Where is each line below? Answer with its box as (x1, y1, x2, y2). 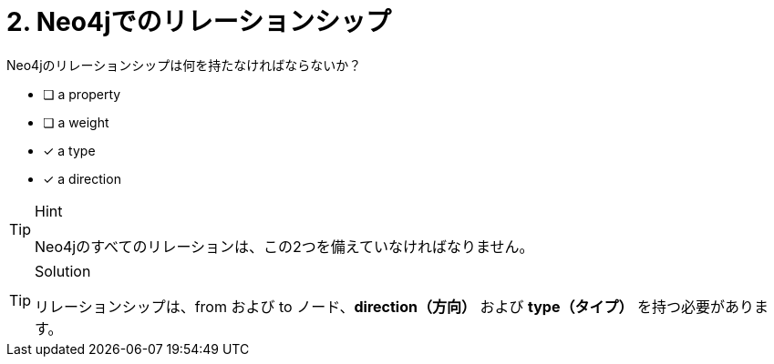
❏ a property (43, 86, 121, 102)
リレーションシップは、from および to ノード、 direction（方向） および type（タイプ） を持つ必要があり (35, 297, 754, 316)
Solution (35, 261, 91, 280)
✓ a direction (43, 170, 121, 187)
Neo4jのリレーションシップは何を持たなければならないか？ (6, 56, 362, 73)
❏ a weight (43, 114, 109, 130)
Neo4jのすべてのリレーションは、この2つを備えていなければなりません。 (35, 237, 534, 256)
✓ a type (43, 142, 96, 158)
